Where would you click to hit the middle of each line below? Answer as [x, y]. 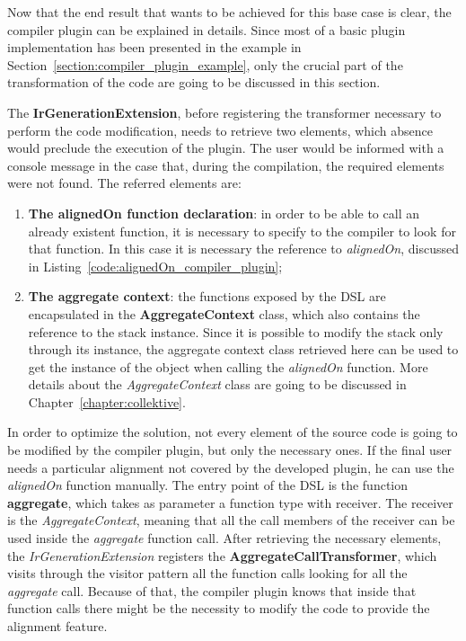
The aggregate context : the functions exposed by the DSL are [207, 296]
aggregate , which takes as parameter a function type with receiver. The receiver [230, 502]
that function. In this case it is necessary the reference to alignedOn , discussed [243, 249]
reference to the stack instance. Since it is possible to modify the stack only [236, 331]
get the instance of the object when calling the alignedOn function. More [228, 366]
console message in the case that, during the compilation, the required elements [226, 165]
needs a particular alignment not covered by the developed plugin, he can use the [231, 467]
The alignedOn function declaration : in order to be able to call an [224, 213]
